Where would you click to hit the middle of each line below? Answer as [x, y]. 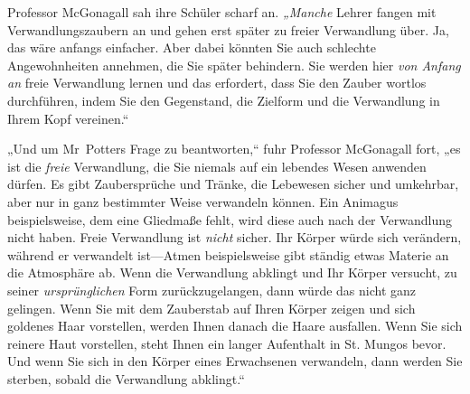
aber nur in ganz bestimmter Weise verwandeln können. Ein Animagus [203, 201]
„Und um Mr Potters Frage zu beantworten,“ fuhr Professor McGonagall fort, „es [234, 149]
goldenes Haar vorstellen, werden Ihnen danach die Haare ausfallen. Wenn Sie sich [235, 326]
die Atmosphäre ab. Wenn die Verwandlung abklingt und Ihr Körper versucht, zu [232, 272]
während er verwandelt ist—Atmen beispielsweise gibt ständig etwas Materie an [228, 254]
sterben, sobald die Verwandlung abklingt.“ [126, 378]
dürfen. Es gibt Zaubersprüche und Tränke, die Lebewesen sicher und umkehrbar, [233, 184]
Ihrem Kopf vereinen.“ [68, 118]
